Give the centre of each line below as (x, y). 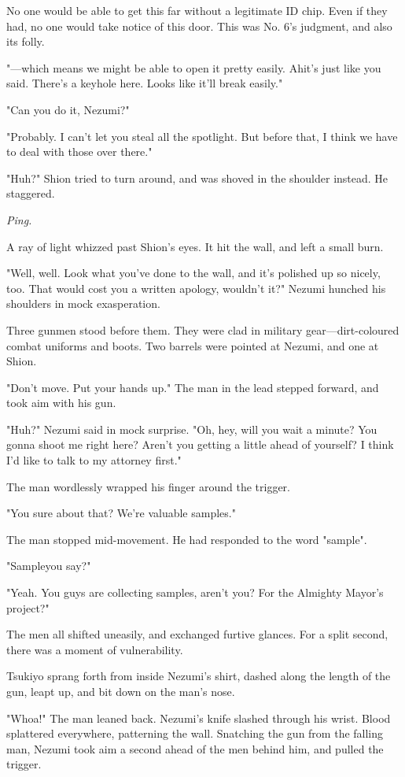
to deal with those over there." (79, 152)
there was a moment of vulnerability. (95, 649)
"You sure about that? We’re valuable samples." (121, 513)
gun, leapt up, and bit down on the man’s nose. (121, 691)
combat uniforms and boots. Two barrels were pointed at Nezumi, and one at (193, 345)
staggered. (31, 193)
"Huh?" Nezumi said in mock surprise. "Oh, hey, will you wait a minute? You (192, 429)
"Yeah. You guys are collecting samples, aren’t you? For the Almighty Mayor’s (195, 592)
